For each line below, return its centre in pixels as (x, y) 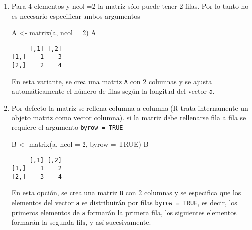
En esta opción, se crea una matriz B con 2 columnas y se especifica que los (126, 192)
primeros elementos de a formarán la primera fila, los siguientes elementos (124, 212)
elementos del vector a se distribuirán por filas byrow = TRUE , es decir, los (124, 202)
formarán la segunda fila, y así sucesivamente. (81, 222)
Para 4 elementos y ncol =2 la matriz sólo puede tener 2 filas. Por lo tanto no (130, 6)
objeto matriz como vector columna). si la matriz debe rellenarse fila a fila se (129, 117)
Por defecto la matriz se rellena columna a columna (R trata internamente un (130, 108)
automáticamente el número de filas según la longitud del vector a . (113, 91)
